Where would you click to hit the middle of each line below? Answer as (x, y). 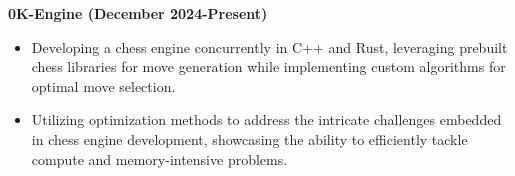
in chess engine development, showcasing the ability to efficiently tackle (249, 138)
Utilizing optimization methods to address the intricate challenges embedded (266, 119)
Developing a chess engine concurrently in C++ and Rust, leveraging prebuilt (269, 46)
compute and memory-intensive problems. (159, 158)
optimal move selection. (103, 85)
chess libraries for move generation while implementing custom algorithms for (268, 66)
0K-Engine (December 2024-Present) (138, 13)
